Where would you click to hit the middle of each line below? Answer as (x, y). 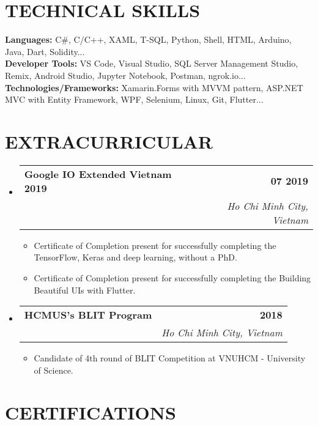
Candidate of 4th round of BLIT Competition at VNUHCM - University (170, 358)
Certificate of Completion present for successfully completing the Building (172, 278)
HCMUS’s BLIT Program (88, 315)
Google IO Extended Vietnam (98, 174)
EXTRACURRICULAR (109, 141)
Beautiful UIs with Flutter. (85, 290)
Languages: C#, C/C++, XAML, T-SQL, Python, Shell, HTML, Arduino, (148, 39)
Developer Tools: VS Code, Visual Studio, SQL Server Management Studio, (152, 63)
